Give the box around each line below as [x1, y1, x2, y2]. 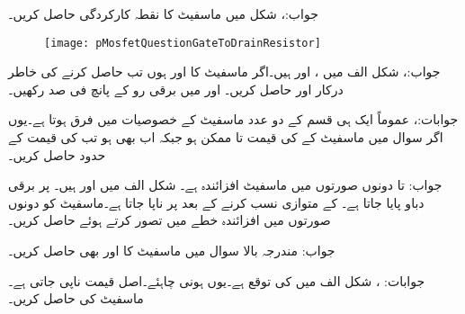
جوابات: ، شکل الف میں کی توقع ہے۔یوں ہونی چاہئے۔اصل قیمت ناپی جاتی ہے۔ [8, 271, 425, 290]
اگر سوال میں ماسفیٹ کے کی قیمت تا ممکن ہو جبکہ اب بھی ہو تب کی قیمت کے [8, 128, 443, 147]
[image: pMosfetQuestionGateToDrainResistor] [44, 36, 321, 49]
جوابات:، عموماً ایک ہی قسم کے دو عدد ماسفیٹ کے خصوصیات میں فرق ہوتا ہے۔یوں [8, 110, 459, 129]
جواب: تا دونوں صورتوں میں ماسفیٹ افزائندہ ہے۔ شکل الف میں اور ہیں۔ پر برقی [8, 175, 443, 194]
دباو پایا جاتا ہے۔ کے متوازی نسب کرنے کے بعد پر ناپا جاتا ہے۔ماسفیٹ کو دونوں [8, 193, 425, 211]
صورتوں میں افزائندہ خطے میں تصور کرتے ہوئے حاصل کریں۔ [8, 211, 331, 229]
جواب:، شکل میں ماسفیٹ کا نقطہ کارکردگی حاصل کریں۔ [8, 4, 318, 22]
